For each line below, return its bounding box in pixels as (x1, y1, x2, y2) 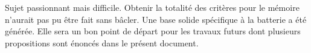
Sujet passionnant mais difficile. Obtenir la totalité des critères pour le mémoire (5, 1, 300, 13)
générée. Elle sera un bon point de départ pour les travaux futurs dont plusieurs (5, 25, 301, 37)
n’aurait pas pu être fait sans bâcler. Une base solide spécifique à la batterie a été (5, 13, 307, 25)
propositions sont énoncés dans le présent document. (5, 36, 199, 49)
